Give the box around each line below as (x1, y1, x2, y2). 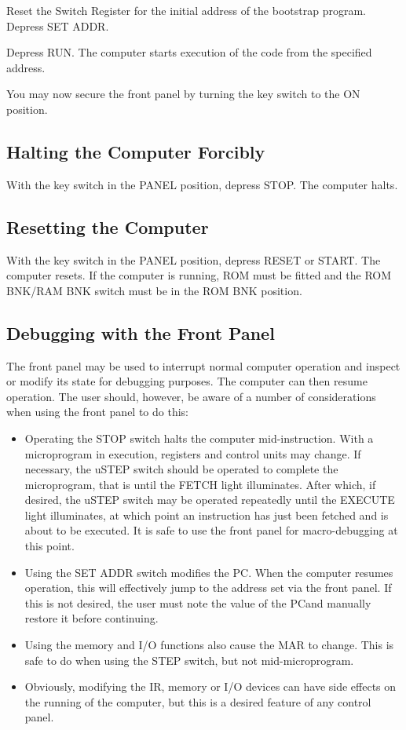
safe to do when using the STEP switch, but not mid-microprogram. (24, 652, 354, 668)
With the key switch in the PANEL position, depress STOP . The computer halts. (6, 176, 398, 192)
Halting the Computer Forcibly (6, 139, 265, 163)
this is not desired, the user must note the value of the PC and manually (24, 594, 371, 611)
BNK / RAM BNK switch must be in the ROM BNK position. (6, 282, 302, 298)
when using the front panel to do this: (6, 403, 188, 420)
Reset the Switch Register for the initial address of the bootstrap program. (6, 2, 366, 18)
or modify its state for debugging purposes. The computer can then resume (6, 373, 368, 389)
